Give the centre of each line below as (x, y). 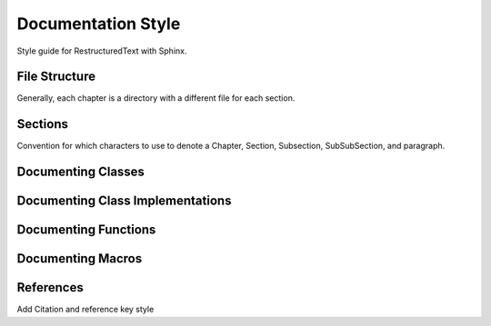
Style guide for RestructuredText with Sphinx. (102, 51)
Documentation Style (99, 24)
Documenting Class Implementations (124, 201)
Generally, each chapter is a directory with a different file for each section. (156, 98)
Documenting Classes (81, 172)
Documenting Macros (80, 259)
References (50, 287)
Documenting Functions (86, 230)
